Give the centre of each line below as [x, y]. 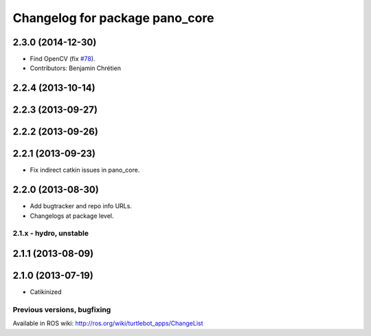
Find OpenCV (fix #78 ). [63, 59]
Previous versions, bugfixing [62, 309]
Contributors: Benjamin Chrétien [76, 68]
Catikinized [46, 292]
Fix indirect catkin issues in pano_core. [85, 170]
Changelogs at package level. [72, 216]
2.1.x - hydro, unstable [51, 234]
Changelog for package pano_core [113, 18]
